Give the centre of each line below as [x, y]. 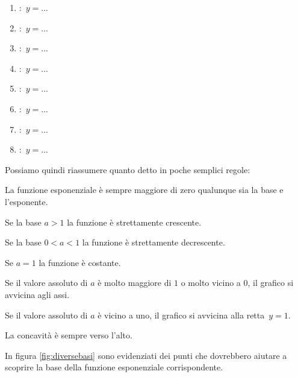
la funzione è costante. [80, 262]
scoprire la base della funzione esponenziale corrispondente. [114, 367]
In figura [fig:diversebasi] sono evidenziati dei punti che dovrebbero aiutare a [146, 355]
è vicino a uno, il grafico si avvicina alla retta [181, 315]
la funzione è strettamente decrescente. [154, 242]
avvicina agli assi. [37, 294]
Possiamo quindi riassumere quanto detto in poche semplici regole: [128, 169]
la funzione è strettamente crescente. [134, 222]
